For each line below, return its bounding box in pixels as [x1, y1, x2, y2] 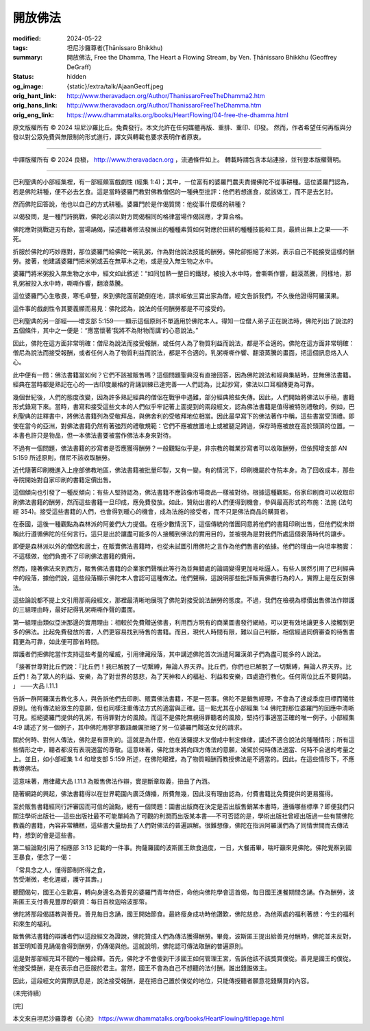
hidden [66, 73, 87, 81]
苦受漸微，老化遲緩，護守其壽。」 [12, 875, 106, 884]
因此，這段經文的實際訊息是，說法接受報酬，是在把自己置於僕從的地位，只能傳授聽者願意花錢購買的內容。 [12, 976, 313, 984]
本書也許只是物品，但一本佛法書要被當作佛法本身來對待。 [12, 432, 175, 440]
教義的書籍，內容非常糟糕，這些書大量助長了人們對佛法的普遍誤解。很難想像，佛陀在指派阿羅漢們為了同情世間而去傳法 [12, 821, 349, 830]
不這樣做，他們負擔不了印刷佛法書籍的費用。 [12, 551, 139, 560]
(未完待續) [12, 989, 42, 997]
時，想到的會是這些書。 [12, 831, 79, 839]
